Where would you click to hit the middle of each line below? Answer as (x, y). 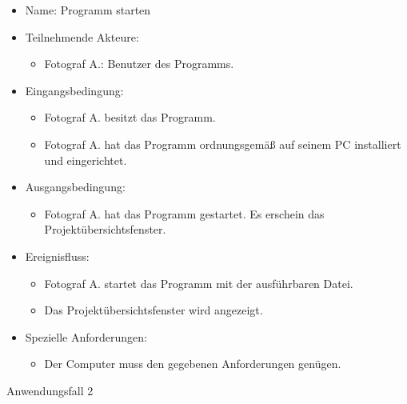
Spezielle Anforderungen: (86, 336)
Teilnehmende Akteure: (82, 36)
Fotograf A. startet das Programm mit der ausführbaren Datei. (199, 283)
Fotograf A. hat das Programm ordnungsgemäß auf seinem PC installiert (223, 144)
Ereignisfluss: (57, 256)
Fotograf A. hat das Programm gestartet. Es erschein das (184, 213)
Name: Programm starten (88, 10)
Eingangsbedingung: (74, 90)
